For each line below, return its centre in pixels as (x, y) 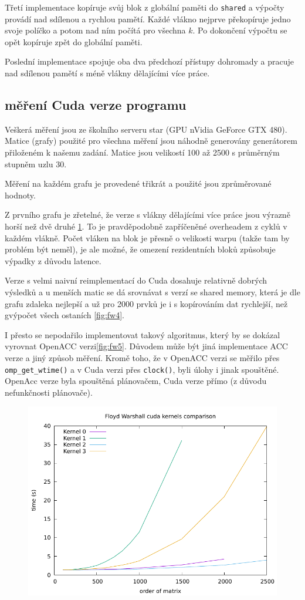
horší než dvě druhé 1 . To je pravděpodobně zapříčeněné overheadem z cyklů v (146, 226)
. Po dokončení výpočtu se (240, 30)
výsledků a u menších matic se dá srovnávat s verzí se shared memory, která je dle (152, 291)
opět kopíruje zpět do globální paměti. (74, 41)
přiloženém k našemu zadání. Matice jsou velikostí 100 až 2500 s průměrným (142, 152)
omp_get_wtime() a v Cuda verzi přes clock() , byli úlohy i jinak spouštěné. (142, 369)
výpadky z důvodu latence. (53, 260)
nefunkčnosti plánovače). (49, 392)
